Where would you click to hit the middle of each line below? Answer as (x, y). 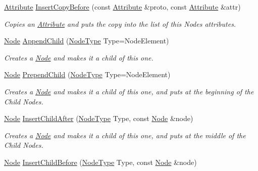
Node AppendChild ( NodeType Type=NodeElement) (87, 41)
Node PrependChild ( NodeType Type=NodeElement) (87, 74)
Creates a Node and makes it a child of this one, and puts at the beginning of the (129, 91)
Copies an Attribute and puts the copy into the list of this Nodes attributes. (120, 23)
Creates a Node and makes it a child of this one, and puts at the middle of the (125, 135)
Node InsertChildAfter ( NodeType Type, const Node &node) (99, 118)
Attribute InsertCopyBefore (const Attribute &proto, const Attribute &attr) (122, 7)
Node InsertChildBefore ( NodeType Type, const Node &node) (100, 162)
